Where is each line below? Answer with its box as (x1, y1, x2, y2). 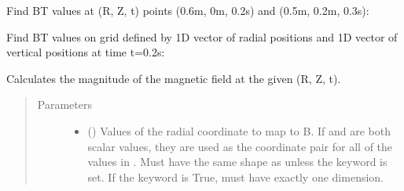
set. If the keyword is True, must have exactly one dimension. (87, 168, 384, 185)
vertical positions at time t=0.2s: (6, 44, 165, 60)
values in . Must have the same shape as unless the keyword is (87, 153, 387, 170)
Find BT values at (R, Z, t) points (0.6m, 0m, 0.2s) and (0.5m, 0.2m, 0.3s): (6, 2, 369, 18)
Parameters (37, 96, 92, 113)
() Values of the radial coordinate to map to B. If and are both (87, 122, 391, 139)
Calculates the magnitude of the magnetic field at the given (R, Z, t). (6, 70, 341, 86)
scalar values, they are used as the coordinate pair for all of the (87, 138, 393, 154)
